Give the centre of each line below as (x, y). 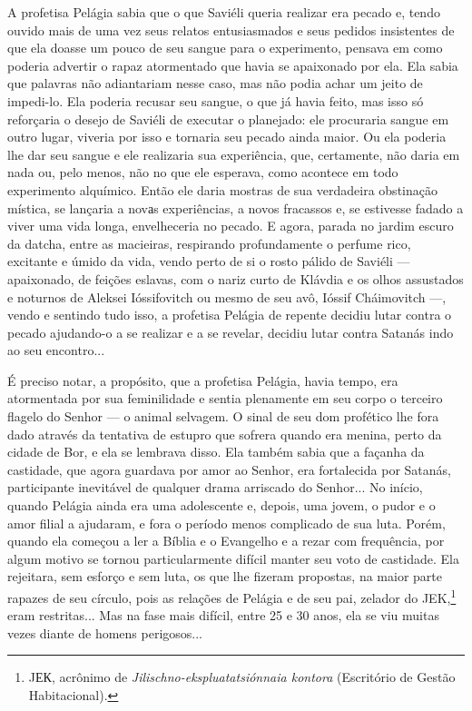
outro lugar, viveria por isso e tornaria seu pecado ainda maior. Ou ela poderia (227, 137)
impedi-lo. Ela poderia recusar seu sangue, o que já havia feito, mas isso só (216, 100)
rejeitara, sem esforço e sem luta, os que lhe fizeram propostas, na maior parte (225, 576)
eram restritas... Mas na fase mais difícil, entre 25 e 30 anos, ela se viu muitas (223, 615)
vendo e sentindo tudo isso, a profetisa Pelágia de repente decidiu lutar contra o (230, 315)
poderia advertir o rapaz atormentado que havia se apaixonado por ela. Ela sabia (233, 65)
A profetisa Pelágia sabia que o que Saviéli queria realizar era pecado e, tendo (224, 12)
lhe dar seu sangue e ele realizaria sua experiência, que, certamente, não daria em (234, 154)
